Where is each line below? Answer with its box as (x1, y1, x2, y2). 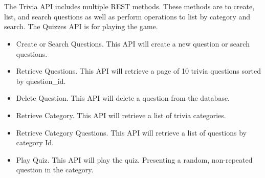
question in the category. (16, 164, 94, 175)
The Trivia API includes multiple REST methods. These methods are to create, (4, 1, 255, 12)
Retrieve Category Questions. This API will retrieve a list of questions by (16, 127, 247, 138)
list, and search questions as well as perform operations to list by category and (4, 11, 251, 21)
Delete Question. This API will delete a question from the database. (16, 93, 230, 103)
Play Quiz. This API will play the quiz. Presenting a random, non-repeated (16, 154, 253, 165)
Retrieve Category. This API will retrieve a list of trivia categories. (16, 109, 226, 120)
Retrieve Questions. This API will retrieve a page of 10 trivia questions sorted (16, 65, 261, 76)
